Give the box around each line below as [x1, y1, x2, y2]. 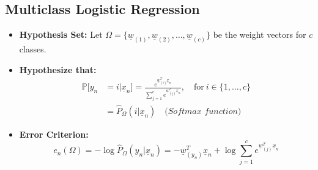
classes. [19, 43, 46, 55]
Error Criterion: [19, 127, 89, 140]
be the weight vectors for [213, 28, 306, 41]
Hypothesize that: [19, 63, 97, 76]
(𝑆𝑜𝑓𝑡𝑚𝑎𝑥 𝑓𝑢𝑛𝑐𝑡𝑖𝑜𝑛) [165, 107, 242, 116]
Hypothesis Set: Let [19, 28, 103, 41]
